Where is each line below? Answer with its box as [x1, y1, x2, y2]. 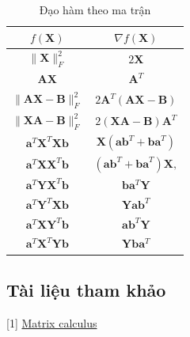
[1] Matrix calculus [6, 314, 97, 331]
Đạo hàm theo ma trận [39, 2, 151, 17]
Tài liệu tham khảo [6, 277, 166, 301]
